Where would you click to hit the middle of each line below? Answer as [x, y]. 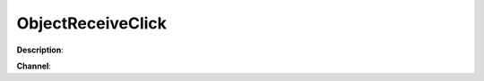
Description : [40, 50]
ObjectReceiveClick [92, 23]
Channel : [34, 66]
